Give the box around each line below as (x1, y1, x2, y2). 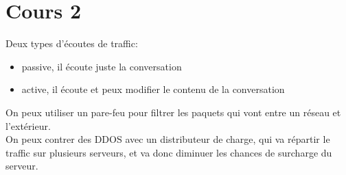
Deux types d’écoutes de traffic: (5, 36, 138, 51)
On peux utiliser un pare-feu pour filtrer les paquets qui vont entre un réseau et (5, 105, 341, 119)
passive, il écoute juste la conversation (21, 59, 182, 73)
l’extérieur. (5, 118, 51, 133)
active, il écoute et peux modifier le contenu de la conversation (21, 82, 285, 96)
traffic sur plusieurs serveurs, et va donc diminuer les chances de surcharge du (5, 145, 332, 159)
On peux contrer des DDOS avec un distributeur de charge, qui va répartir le (5, 132, 330, 146)
